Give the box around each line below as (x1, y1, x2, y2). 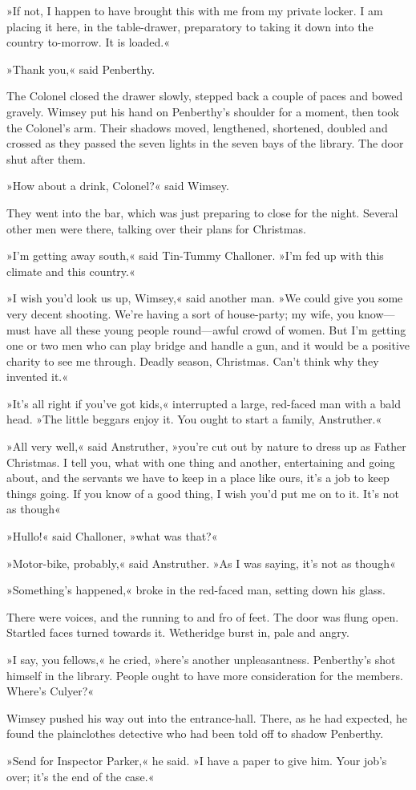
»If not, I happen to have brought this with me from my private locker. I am (6, 2, 383, 18)
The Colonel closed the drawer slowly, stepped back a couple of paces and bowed (6, 87, 403, 104)
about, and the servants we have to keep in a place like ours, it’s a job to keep (6, 469, 390, 486)
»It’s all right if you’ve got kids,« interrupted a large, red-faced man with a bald (6, 395, 401, 411)
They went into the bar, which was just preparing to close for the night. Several (6, 204, 398, 221)
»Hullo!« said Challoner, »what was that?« (6, 528, 218, 545)
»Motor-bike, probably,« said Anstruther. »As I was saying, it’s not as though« (6, 554, 396, 571)
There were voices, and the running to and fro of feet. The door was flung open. (6, 608, 399, 625)
